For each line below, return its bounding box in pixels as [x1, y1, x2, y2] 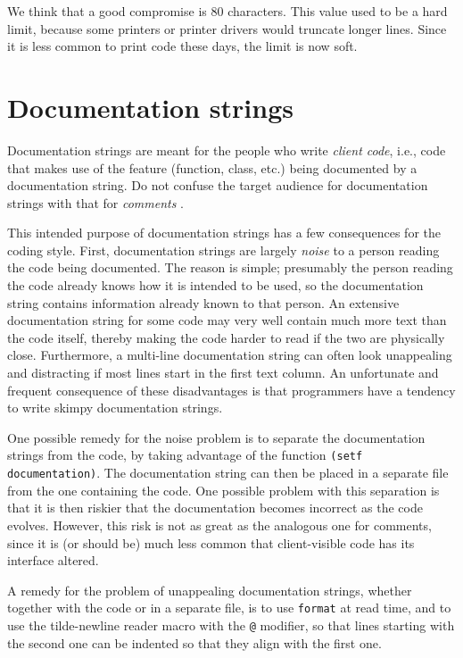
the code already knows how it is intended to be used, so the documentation [7, 276, 424, 295]
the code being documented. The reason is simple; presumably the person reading [7, 258, 453, 277]
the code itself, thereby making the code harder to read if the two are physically [7, 328, 445, 346]
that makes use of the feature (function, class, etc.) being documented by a [7, 158, 418, 177]
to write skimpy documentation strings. [7, 398, 223, 417]
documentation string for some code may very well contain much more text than [7, 311, 447, 329]
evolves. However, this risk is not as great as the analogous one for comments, [7, 515, 432, 534]
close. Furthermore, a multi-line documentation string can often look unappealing [7, 346, 452, 364]
